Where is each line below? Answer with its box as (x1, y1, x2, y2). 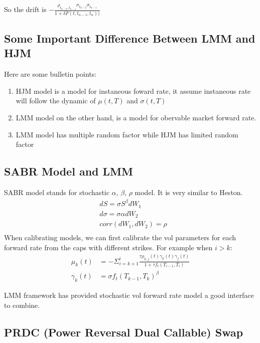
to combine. (4, 299, 40, 310)
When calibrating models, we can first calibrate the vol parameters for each (4, 232, 236, 243)
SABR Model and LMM (4, 163, 133, 179)
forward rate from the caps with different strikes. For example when (4, 242, 213, 252)
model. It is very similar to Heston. (135, 187, 243, 197)
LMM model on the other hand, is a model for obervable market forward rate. (16, 112, 256, 123)
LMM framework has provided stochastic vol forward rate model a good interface (4, 290, 254, 300)
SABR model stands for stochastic (4, 187, 109, 197)
